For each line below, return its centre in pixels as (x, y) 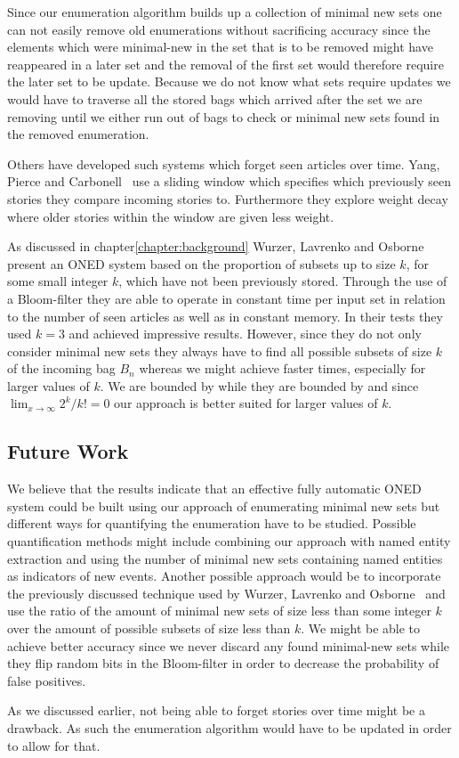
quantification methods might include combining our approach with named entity (229, 541)
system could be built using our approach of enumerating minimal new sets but (224, 505)
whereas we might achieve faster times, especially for (282, 368)
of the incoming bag (61, 368)
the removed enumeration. (78, 134)
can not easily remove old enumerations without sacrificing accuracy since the (219, 29)
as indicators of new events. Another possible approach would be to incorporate (224, 576)
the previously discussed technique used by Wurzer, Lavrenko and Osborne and (226, 593)
